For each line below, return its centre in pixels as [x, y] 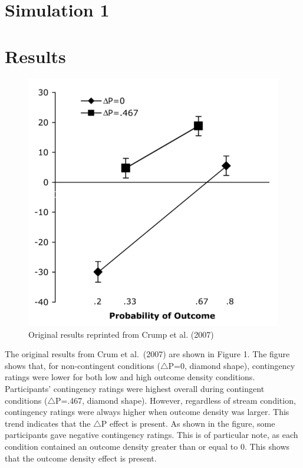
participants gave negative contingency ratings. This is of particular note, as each [151, 435]
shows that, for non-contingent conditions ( [83, 365]
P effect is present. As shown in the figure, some [188, 423]
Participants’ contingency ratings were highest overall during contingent [135, 388]
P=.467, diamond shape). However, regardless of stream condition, [175, 400]
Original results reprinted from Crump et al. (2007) [121, 334]
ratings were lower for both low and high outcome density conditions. [130, 377]
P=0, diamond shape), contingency [232, 365]
